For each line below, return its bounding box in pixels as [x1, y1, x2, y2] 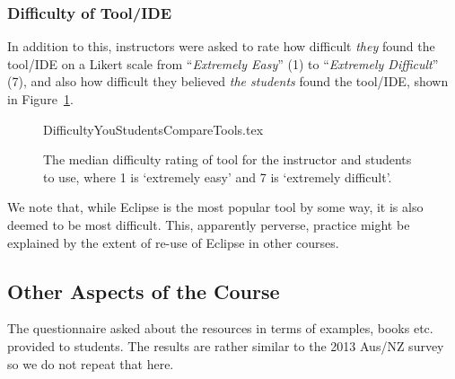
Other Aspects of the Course [7, 277, 280, 304]
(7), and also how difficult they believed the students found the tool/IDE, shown [7, 72, 449, 91]
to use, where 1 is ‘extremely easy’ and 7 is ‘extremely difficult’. [43, 167, 392, 186]
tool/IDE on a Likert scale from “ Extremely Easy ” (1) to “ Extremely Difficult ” [7, 54, 439, 73]
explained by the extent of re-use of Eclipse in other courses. [7, 233, 339, 251]
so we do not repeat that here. [7, 354, 174, 373]
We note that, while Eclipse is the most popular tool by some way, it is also [7, 198, 424, 216]
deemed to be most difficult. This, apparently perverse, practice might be [7, 215, 410, 234]
